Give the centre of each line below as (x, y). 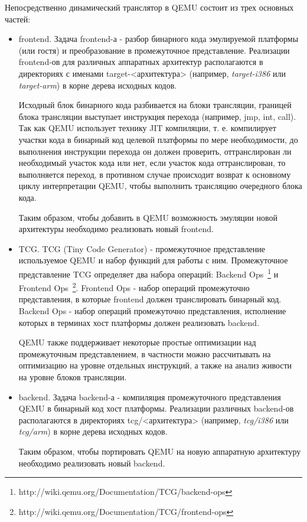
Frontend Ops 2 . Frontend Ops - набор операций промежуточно (134, 287)
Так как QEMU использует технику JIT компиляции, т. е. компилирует (147, 128)
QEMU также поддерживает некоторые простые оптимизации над (137, 342)
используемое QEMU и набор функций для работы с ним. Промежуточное (153, 260)
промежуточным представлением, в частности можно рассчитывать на (145, 353)
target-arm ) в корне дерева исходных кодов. (98, 85)
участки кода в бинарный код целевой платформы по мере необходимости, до (158, 139)
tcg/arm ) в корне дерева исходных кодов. (93, 431)
